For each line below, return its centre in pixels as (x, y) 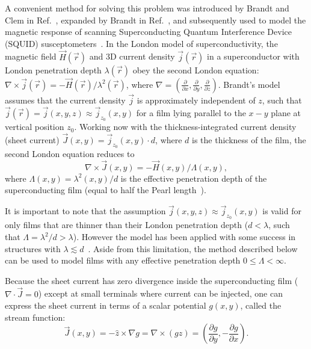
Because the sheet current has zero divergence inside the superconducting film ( (152, 280)
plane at (286, 112)
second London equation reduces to (70, 154)
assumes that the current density (65, 100)
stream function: (35, 317)
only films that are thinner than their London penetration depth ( (127, 225)
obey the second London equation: (196, 69)
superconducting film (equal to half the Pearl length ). (106, 190)
